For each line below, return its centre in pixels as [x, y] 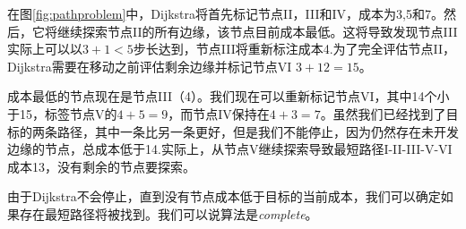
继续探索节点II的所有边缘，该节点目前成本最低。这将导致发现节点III [257, 31]
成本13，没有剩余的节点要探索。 [101, 166]
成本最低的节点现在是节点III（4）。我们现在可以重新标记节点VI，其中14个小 [229, 96]
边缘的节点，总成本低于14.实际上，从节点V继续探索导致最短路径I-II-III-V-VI [230, 149]
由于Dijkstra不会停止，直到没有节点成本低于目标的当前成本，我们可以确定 [224, 196]
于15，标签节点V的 [62, 113]
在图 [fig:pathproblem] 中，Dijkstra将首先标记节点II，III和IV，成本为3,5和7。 [225, 13]
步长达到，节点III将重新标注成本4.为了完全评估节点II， [294, 49]
